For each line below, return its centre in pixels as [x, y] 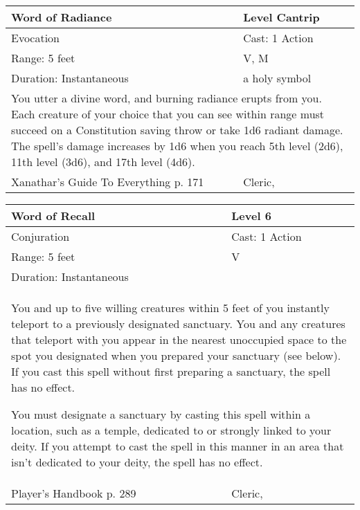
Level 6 [251, 216]
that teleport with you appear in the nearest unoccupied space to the [179, 339]
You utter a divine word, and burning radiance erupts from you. [166, 98]
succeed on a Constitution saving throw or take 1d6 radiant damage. [177, 130]
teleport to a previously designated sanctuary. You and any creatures [178, 324]
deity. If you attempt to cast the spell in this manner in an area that [178, 446]
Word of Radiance [62, 17]
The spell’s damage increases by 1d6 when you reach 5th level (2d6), [177, 146]
